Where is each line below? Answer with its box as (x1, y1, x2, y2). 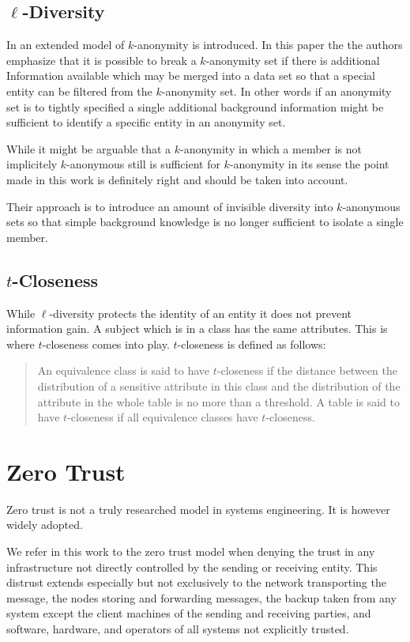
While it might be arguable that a (6, 140, 171, 157)
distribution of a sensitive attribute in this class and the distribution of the (37, 377, 401, 394)
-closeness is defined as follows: (177, 335, 326, 352)
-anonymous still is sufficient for (66, 156, 220, 172)
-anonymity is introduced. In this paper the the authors (134, 36, 403, 53)
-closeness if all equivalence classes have (67, 409, 258, 425)
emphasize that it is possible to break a (6, 51, 197, 68)
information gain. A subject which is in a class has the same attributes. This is (6, 320, 388, 337)
